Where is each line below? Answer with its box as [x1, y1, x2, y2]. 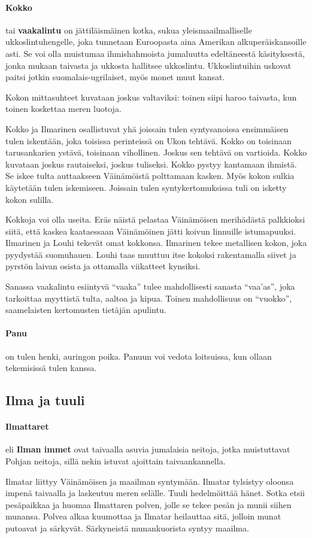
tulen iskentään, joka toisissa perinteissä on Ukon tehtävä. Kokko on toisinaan [5, 134, 292, 147]
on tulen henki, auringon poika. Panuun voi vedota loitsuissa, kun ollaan [5, 349, 272, 362]
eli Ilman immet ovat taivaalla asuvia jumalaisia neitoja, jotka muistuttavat [5, 443, 290, 455]
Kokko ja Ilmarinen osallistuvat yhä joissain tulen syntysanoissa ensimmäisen [5, 122, 289, 135]
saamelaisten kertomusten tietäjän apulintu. [5, 303, 166, 316]
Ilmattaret [5, 420, 49, 433]
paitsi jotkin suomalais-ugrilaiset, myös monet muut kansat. [5, 71, 225, 83]
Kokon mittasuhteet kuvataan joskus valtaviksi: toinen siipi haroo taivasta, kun [5, 90, 297, 103]
